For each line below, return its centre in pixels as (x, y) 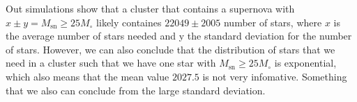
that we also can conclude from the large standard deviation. (136, 90)
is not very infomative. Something (275, 76)
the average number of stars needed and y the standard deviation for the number (179, 36)
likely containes (129, 22)
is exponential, (305, 63)
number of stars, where (273, 22)
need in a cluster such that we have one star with (111, 63)
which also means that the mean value (88, 76)
